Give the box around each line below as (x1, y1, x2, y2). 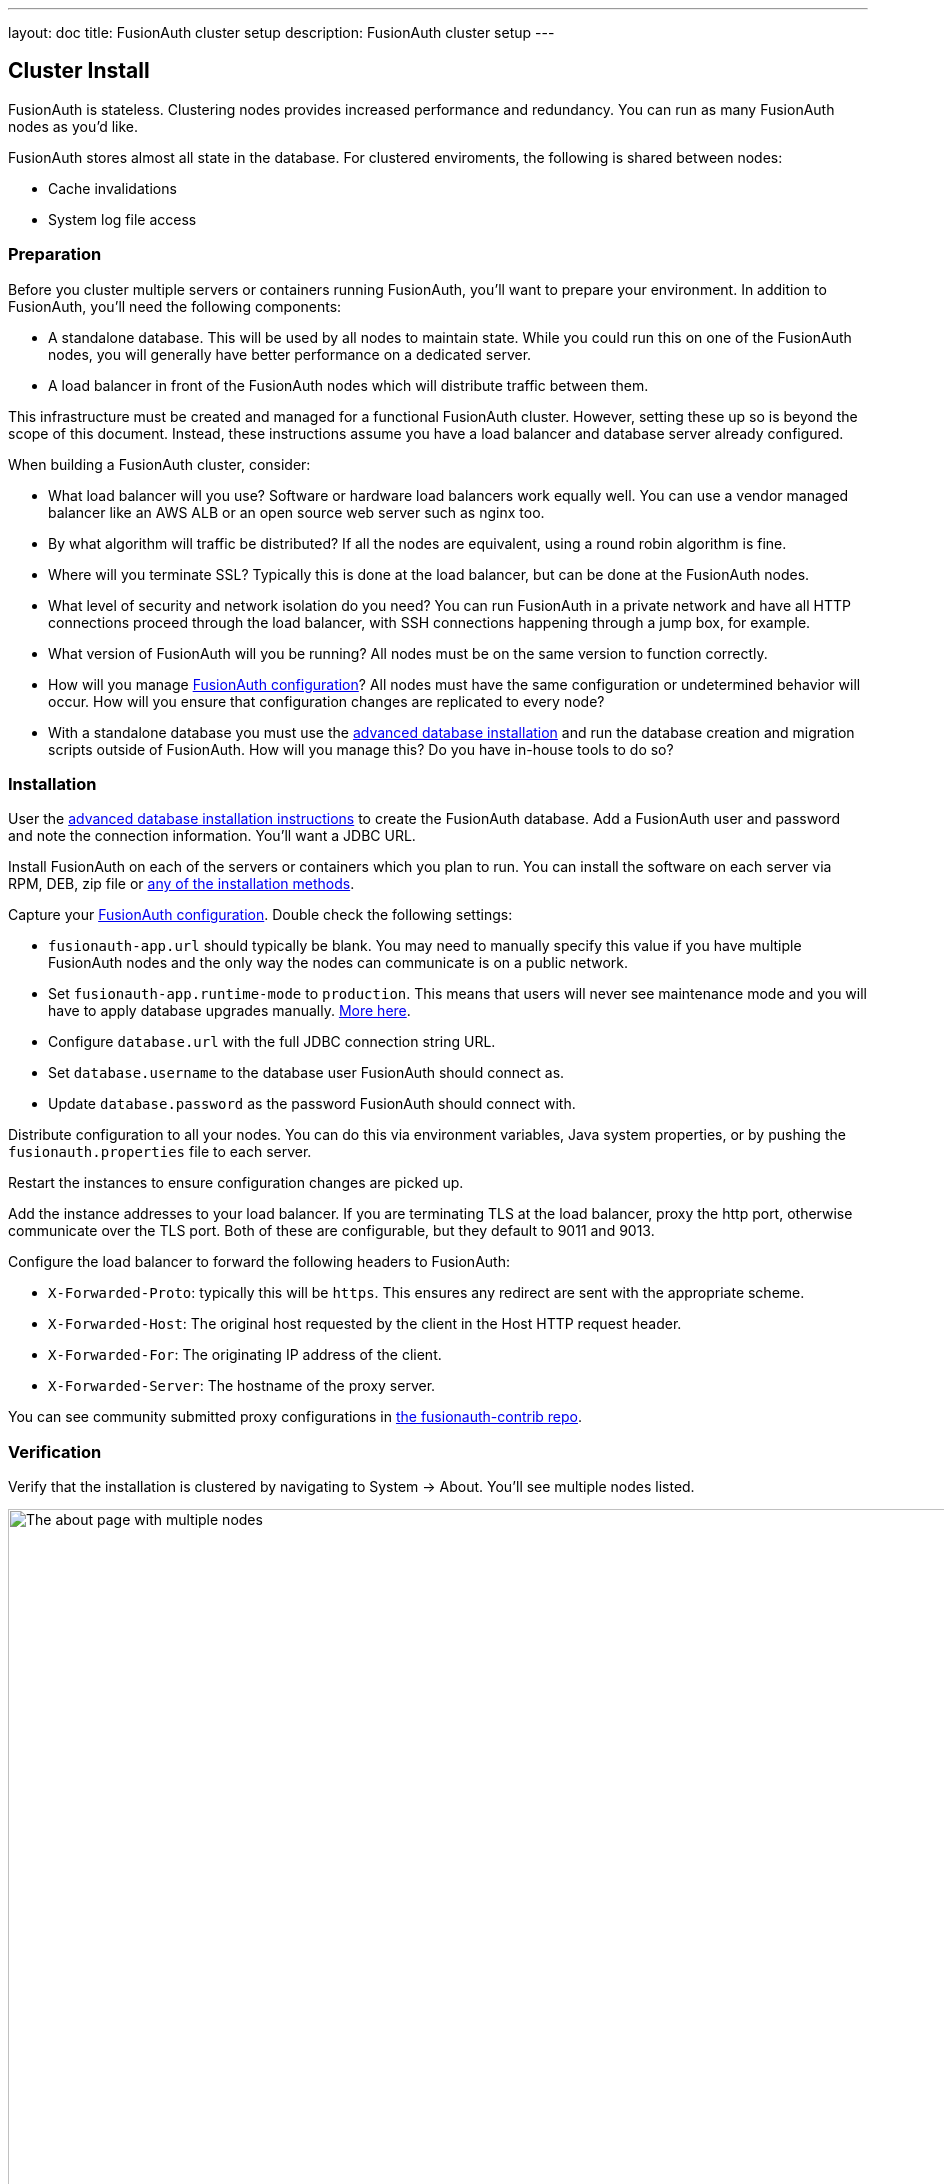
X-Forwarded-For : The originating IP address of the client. (48, 1346, 442, 1364)
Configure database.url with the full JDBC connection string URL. (48, 1033, 496, 1051)
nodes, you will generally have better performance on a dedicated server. (48, 345, 532, 363)
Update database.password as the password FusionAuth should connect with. (48, 1095, 576, 1113)
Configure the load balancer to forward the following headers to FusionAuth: (8, 1253, 510, 1271)
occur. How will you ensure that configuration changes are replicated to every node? (48, 692, 605, 710)
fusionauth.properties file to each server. (8, 1143, 312, 1161)
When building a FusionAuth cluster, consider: (8, 455, 311, 473)
